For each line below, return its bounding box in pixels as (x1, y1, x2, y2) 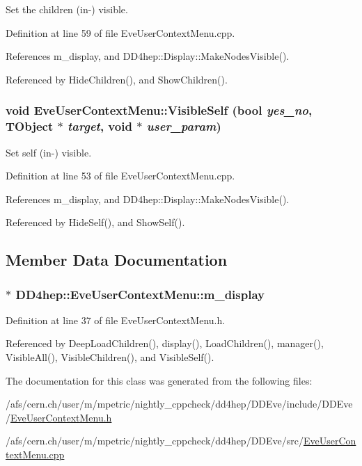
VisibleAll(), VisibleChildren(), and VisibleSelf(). (6, 350, 214, 364)
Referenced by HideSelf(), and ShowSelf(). (6, 215, 185, 230)
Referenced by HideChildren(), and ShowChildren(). (6, 72, 228, 86)
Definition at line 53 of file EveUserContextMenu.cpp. (6, 168, 235, 183)
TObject (6, 118, 54, 135)
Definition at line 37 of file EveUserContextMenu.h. (6, 312, 226, 327)
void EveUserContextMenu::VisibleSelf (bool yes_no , (6, 102, 313, 119)
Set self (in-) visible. (6, 145, 92, 159)
